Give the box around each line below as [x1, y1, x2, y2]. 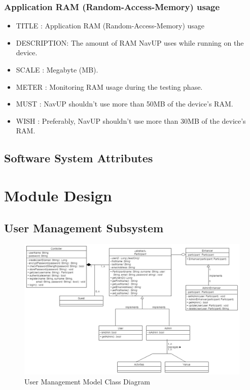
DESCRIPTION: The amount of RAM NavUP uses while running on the [16, 37, 244, 48]
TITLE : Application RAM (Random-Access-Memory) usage [16, 20, 205, 31]
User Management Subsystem [4, 220, 164, 235]
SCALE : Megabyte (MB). [16, 64, 98, 75]
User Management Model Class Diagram [24, 376, 150, 386]
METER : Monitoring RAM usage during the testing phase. [16, 81, 203, 92]
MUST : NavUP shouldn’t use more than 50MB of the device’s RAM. [16, 98, 233, 109]
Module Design [4, 185, 112, 205]
